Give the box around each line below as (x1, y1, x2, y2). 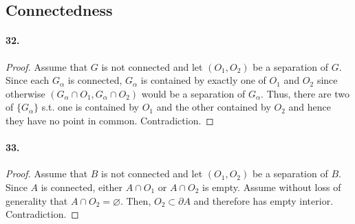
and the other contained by (156, 100, 271, 114)
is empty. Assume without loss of (202, 179, 341, 194)
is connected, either (41, 179, 123, 194)
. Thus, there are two (261, 86, 349, 100)
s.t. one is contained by (41, 100, 140, 114)
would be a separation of (141, 86, 246, 100)
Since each (6, 73, 50, 87)
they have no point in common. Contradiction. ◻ (6, 113, 214, 127)
